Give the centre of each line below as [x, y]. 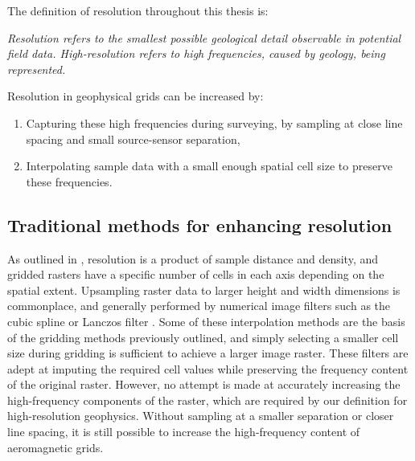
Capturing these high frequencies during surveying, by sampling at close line [214, 122]
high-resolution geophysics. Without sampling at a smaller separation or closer [201, 416]
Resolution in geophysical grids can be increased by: [136, 96]
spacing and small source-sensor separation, [133, 139]
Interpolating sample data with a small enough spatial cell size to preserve [209, 166]
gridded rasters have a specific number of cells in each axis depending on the [196, 274]
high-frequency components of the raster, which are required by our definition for [207, 400]
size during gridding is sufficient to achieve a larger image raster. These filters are [208, 353]
